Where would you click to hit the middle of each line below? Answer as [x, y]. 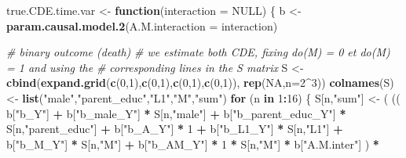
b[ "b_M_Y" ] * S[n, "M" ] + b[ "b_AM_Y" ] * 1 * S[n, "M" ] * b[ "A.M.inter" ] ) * [193, 144]
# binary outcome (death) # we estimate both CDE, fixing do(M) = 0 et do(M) [198, 52]
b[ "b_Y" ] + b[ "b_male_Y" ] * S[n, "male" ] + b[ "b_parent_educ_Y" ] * [176, 113]
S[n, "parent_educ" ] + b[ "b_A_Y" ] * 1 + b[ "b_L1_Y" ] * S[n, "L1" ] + [175, 129]
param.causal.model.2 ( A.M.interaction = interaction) [142, 25]
